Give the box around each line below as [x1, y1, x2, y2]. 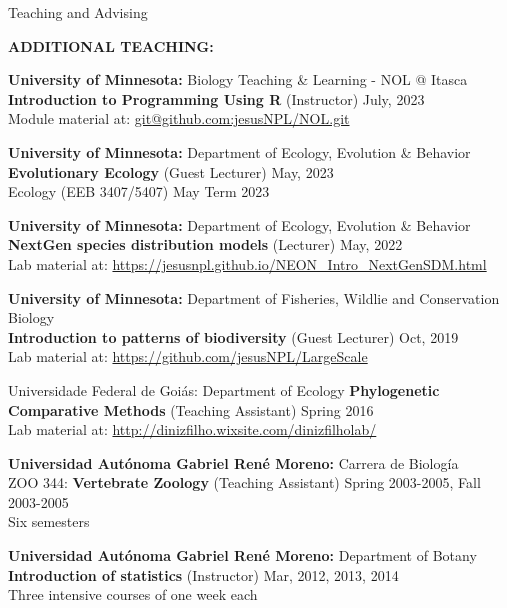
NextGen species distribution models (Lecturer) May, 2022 [8, 234, 403, 255]
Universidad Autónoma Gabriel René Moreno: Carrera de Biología [8, 452, 459, 473]
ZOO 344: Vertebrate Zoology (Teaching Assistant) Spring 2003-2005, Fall [8, 472, 481, 493]
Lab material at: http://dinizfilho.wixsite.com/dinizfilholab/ [8, 419, 377, 440]
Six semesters [8, 511, 90, 532]
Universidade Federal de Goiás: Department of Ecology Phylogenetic [8, 379, 440, 400]
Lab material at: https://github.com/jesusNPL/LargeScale [8, 346, 368, 367]
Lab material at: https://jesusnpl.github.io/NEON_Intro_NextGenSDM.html [8, 253, 487, 274]
